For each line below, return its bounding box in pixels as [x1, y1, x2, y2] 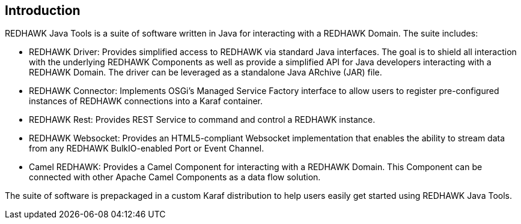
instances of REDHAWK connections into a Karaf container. [29, 96, 263, 107]
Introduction [5, 3, 81, 18]
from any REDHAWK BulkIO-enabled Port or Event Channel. [29, 143, 264, 154]
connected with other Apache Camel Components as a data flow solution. [29, 172, 321, 183]
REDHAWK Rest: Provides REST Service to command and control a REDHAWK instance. [29, 114, 376, 125]
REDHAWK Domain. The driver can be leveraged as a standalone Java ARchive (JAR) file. [29, 67, 382, 78]
